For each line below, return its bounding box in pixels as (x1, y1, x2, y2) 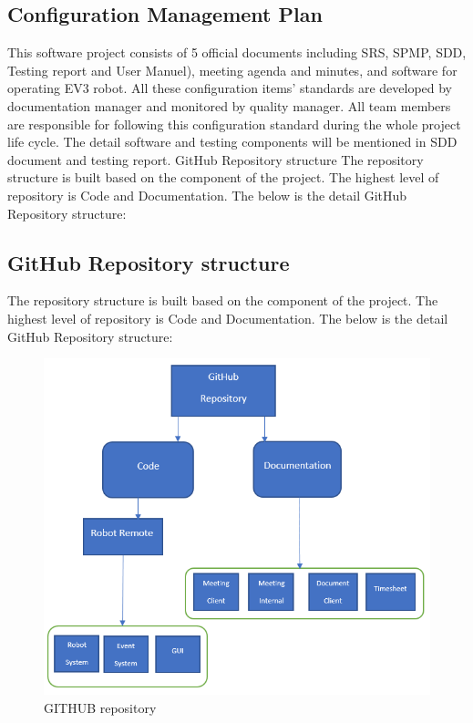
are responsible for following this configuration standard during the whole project (7, 114, 461, 133)
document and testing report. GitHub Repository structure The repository (7, 150, 424, 169)
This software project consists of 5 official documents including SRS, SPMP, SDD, (7, 43, 467, 62)
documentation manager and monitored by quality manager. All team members (7, 96, 451, 115)
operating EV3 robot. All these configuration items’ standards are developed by (7, 78, 453, 98)
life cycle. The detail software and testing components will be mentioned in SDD (7, 132, 458, 151)
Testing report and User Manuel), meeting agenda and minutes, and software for (7, 60, 458, 79)
